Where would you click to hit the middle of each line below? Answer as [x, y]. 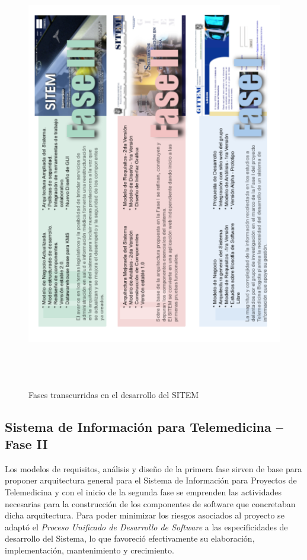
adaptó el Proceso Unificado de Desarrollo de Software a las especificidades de [146, 526]
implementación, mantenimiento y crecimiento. [89, 550]
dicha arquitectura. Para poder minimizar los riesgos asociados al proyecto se [145, 515]
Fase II [26, 444]
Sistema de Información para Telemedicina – [144, 426]
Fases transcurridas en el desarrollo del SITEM [114, 394]
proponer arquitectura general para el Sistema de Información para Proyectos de [151, 480]
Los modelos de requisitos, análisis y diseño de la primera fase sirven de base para [153, 468]
